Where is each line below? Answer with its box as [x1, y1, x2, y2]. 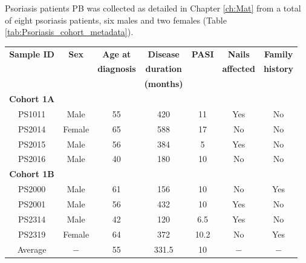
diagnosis [97, 62, 136, 75]
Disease [148, 47, 180, 60]
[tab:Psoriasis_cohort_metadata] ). [5, 25, 134, 38]
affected [222, 62, 255, 75]
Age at [102, 47, 131, 60]
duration [145, 62, 182, 75]
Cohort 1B [9, 167, 54, 180]
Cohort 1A [9, 93, 55, 105]
